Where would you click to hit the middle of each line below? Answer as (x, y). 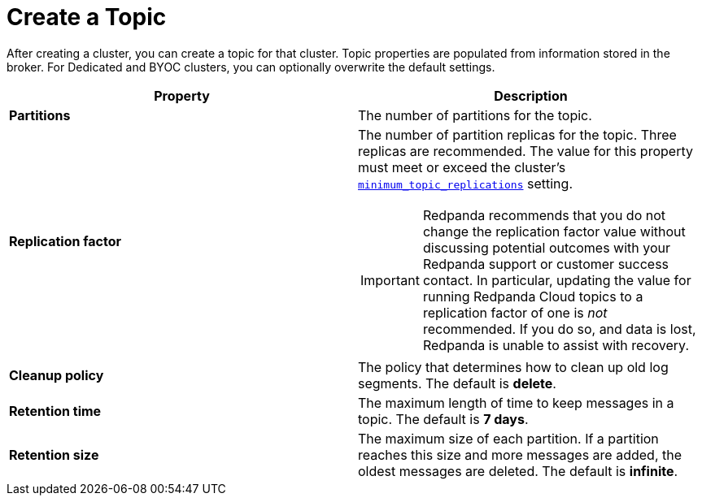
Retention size (54, 454)
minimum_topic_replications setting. (465, 183)
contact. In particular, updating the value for (557, 280)
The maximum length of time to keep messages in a (516, 402)
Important (390, 280)
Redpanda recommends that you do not (544, 215)
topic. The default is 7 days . (443, 419)
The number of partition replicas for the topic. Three (517, 134)
